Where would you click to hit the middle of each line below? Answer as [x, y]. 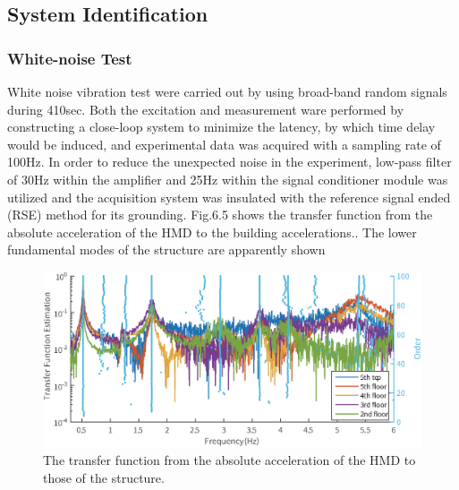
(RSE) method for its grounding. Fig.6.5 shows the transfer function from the [220, 215]
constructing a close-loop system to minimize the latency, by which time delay [221, 127]
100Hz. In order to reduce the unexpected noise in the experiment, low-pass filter [229, 162]
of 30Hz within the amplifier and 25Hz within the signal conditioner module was [228, 179]
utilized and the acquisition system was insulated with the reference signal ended [229, 197]
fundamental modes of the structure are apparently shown [166, 249]
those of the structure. [104, 477]
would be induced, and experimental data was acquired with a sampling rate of [224, 144]
